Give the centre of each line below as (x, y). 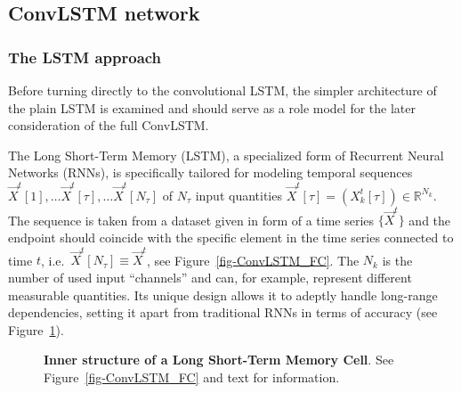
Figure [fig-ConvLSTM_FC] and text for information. (192, 377)
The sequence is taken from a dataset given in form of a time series (191, 220)
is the (397, 260)
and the (430, 220)
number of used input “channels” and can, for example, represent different (210, 277)
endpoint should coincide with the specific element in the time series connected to (231, 237)
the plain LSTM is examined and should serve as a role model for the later (212, 107)
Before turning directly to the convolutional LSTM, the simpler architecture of (222, 90)
